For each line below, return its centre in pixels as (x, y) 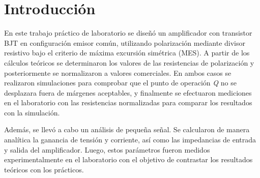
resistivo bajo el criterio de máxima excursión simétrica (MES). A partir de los (127, 53)
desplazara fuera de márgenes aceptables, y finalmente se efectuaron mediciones (128, 92)
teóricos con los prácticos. (44, 169)
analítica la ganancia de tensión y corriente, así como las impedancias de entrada (130, 140)
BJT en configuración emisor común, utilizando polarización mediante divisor (125, 42)
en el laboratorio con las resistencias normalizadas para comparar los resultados (128, 102)
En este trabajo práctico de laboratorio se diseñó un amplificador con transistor (128, 33)
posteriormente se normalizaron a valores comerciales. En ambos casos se (118, 72)
